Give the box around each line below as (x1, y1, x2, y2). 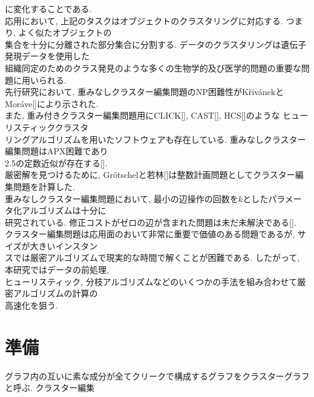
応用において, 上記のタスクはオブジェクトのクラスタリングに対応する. (5, 14, 283, 27)
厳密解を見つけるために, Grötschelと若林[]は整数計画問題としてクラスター (5, 168, 295, 181)
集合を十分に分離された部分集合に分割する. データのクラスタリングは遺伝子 (5, 38, 307, 50)
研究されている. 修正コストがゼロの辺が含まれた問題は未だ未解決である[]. (5, 215, 296, 228)
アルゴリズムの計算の (13, 287, 98, 300)
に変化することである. (5, 2, 92, 15)
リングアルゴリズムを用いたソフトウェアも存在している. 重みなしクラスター (5, 133, 306, 145)
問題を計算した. (13, 180, 75, 192)
